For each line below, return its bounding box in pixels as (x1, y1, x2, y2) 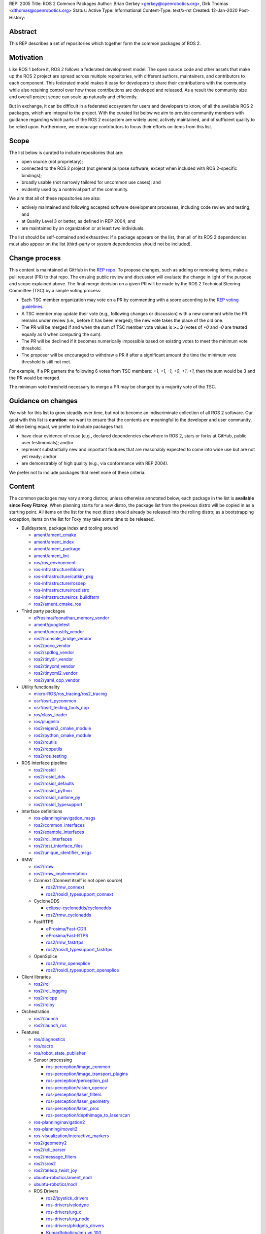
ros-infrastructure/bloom (33, 567, 84, 573)
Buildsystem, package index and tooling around (21, 525, 118, 531)
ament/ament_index (33, 539, 74, 545)
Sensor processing (33, 1057, 72, 1063)
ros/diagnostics (33, 1036, 66, 1042)
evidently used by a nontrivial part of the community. (21, 186, 129, 192)
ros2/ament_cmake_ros (33, 601, 81, 607)
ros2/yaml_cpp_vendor (33, 677, 80, 683)
